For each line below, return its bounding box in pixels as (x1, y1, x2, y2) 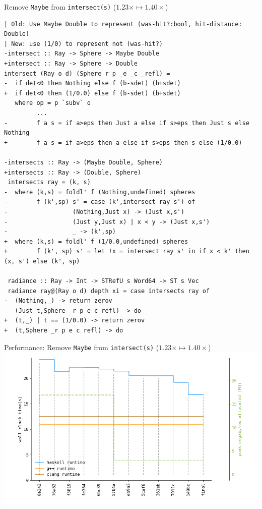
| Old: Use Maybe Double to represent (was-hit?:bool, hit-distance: (4, 20, 242, 28)
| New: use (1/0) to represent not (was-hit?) (4, 40, 163, 47)
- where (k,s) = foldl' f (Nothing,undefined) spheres (4, 188, 195, 196)
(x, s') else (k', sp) (4, 257, 80, 265)
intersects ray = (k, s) (8, 179, 91, 186)
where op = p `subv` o (15, 99, 91, 107)
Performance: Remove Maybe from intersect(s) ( (4, 342, 159, 352)
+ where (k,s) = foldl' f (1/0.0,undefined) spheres (4, 238, 188, 245)
